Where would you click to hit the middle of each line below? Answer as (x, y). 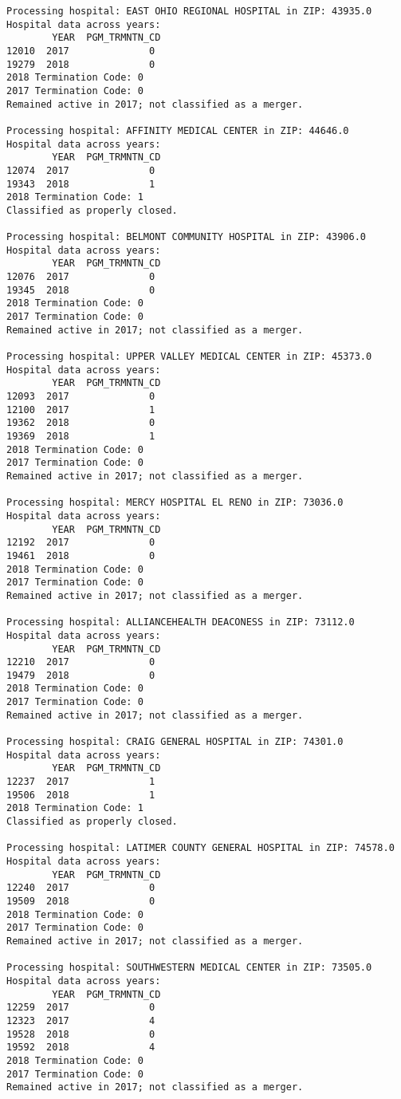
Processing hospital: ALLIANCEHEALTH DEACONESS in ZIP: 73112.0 (181, 622)
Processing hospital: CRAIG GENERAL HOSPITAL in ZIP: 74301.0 (175, 742)
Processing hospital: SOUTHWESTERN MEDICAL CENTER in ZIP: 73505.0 (189, 968)
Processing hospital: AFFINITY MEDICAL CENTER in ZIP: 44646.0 (178, 130)
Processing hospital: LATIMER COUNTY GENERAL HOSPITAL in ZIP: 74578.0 (200, 848)
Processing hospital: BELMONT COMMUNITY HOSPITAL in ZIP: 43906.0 (187, 237)
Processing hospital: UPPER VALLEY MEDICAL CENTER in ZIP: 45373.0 (189, 357)
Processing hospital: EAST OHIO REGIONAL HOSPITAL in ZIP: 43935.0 (189, 11)
